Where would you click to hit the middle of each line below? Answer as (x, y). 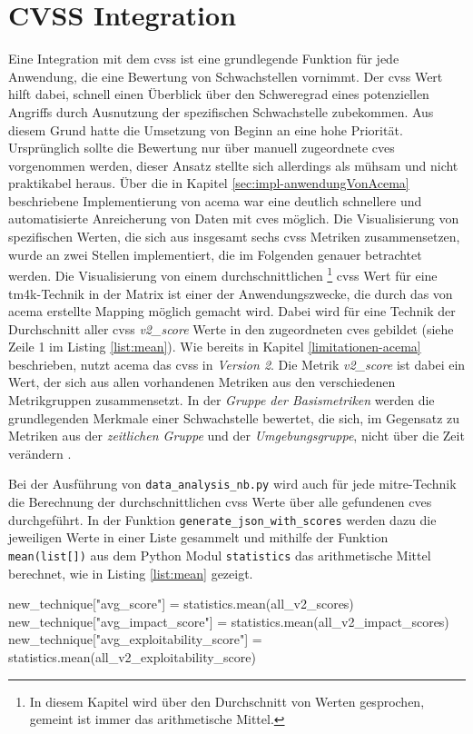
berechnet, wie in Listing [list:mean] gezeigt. (131, 573)
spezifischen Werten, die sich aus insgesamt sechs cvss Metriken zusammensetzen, (234, 237)
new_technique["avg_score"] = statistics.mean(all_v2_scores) (181, 604)
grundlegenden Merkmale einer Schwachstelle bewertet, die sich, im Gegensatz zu (234, 417)
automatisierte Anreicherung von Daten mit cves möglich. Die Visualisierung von (234, 218)
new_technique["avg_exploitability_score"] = (135, 639)
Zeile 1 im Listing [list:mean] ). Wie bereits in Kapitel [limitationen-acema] (215, 347)
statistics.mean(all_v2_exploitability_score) (132, 656)
